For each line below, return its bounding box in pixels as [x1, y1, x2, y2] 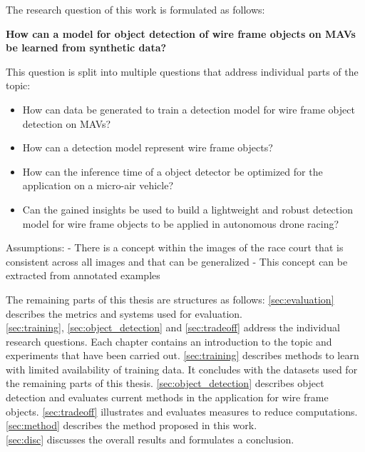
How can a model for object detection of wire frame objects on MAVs [6, 26, 356, 41]
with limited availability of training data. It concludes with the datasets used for [6, 361, 358, 376]
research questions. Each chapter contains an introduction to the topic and [6, 333, 332, 348]
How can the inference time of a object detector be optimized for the [22, 164, 323, 179]
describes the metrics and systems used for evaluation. [6, 306, 242, 321]
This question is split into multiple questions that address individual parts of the [6, 64, 359, 79]
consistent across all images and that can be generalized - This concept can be [6, 253, 348, 268]
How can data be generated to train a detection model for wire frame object [22, 101, 355, 116]
